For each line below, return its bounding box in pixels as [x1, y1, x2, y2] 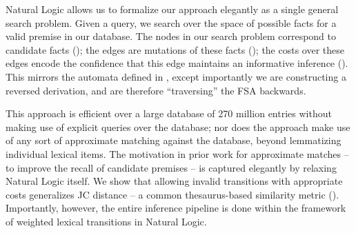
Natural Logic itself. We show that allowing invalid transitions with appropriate [6, 174, 343, 188]
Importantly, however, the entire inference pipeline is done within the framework [6, 201, 346, 215]
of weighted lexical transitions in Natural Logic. [6, 214, 207, 228]
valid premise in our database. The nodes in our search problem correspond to [6, 29, 336, 43]
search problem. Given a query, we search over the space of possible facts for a [6, 15, 337, 30]
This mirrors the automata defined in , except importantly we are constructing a [6, 69, 346, 83]
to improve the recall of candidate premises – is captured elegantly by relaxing [6, 160, 337, 174]
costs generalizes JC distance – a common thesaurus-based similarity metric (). [6, 187, 339, 201]
